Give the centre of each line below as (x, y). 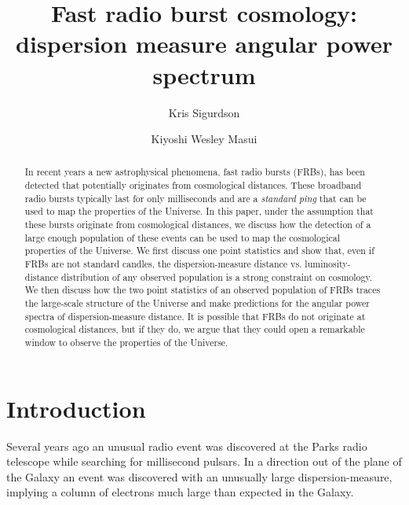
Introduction (76, 408)
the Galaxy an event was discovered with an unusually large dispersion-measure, (199, 476)
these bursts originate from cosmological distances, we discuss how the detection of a (198, 225)
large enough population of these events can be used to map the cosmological (183, 237)
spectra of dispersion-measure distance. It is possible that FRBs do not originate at (195, 316)
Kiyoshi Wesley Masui (204, 139)
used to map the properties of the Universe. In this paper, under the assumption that (199, 211)
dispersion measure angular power (204, 44)
